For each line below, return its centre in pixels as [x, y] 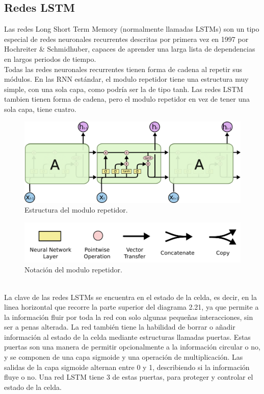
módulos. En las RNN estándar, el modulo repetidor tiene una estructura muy [126, 79]
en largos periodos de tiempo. [50, 59]
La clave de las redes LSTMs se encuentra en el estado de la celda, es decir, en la [130, 297]
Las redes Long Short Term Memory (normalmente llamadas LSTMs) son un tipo [132, 29]
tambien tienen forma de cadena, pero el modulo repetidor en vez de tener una [127, 99]
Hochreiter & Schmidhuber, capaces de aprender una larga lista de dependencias [130, 49]
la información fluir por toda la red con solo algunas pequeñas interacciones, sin [129, 317]
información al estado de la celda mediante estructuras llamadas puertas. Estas [127, 337]
